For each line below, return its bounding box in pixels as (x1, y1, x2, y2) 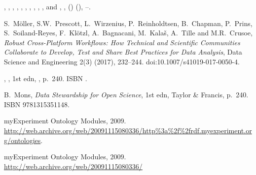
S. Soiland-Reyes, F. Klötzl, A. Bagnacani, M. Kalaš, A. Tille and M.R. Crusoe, (4, 28, 253, 38)
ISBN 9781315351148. (4, 99, 70, 109)
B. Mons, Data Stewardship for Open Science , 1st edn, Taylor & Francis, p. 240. (4, 89, 249, 100)
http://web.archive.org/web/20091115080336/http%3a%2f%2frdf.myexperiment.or (4, 125, 252, 135)
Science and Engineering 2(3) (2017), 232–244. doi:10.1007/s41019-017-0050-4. (4, 56, 240, 66)
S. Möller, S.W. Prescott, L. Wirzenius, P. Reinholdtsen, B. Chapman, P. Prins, (4, 18, 253, 28)
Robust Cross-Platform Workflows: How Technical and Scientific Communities (4, 37, 240, 47)
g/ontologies (4, 135, 41, 145)
